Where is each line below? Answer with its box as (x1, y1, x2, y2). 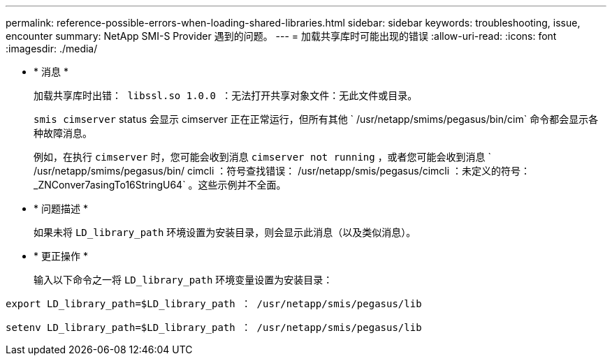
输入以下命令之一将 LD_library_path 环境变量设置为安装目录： (34, 274, 333, 286)
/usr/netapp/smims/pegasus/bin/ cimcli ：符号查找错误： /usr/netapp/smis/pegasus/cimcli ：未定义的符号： (34, 165, 531, 177)
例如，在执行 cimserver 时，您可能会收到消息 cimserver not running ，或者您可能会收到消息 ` (34, 151, 492, 163)
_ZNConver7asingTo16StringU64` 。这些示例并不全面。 (34, 179, 286, 191)
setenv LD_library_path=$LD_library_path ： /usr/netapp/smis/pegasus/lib (6, 322, 422, 333)
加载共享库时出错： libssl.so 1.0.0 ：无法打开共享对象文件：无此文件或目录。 (34, 90, 418, 101)
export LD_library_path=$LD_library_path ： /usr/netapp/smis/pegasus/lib (6, 298, 422, 309)
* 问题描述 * (34, 202, 88, 214)
